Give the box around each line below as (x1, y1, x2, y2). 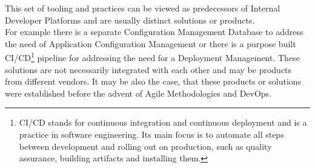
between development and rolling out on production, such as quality (19, 140, 272, 152)
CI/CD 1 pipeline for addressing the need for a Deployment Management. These (5, 50, 300, 64)
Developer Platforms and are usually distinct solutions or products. (5, 13, 255, 26)
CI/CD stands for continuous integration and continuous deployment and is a (19, 116, 307, 129)
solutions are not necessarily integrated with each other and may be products (5, 63, 292, 76)
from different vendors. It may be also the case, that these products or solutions (5, 75, 302, 88)
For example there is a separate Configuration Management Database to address (5, 25, 303, 38)
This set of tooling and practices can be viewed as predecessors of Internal (5, 2, 280, 14)
